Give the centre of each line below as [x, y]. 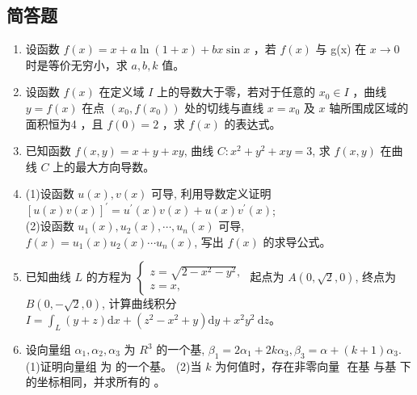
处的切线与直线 [224, 107]
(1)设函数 [50, 193]
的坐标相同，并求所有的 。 [95, 382]
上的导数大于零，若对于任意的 [236, 92]
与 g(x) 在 [341, 49]
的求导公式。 [297, 241]
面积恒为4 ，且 [64, 123]
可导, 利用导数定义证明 [211, 193]
